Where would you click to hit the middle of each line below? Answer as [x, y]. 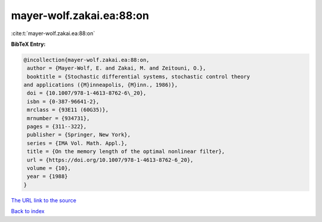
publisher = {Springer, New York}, [79, 135]
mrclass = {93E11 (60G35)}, [68, 110]
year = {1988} [47, 176]
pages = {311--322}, [57, 127]
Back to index [28, 211]
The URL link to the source [44, 200]
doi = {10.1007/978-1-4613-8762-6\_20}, [87, 93]
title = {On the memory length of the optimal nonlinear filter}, [126, 151]
